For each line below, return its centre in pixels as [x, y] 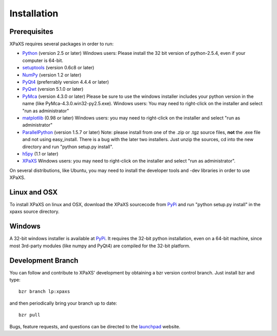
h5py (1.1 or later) [40, 153]
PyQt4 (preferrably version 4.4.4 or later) [66, 82]
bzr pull [29, 315]
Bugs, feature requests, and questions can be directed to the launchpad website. [95, 326]
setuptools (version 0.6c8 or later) [58, 68]
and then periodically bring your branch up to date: [63, 303]
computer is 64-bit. [43, 60]
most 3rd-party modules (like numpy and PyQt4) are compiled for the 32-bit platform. [100, 246]
